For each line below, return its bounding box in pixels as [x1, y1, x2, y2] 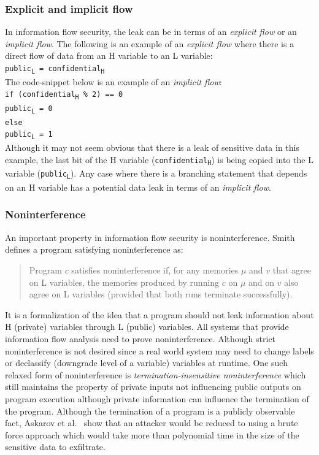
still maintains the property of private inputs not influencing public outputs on [5, 380, 301, 393]
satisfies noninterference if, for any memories [71, 263, 239, 276]
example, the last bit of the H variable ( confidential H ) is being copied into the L [5, 153, 313, 167]
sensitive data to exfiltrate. [5, 440, 106, 453]
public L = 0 [5, 104, 53, 115]
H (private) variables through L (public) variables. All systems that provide [5, 320, 289, 333]
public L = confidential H [5, 64, 105, 75]
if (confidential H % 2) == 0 [5, 90, 123, 101]
